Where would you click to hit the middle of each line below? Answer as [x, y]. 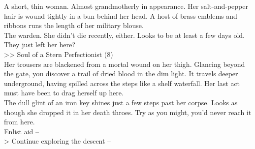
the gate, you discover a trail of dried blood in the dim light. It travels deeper [121, 74]
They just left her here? [40, 45]
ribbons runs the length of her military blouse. [74, 25]
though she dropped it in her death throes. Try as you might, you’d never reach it [128, 112]
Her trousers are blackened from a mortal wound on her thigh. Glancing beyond [125, 64]
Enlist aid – [22, 131]
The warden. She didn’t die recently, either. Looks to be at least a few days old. [124, 35]
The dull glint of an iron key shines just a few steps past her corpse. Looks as [121, 102]
